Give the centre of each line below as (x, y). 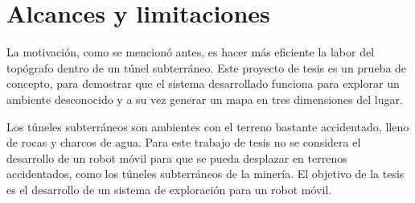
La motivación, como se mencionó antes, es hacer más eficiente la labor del (191, 52)
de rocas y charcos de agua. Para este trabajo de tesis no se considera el (184, 142)
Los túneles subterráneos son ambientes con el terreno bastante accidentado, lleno (208, 126)
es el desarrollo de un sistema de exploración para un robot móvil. (169, 189)
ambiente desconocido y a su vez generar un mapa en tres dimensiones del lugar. (205, 99)
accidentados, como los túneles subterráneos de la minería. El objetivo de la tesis (205, 174)
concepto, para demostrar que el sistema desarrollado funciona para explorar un (203, 83)
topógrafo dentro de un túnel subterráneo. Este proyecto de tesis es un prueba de (207, 67)
